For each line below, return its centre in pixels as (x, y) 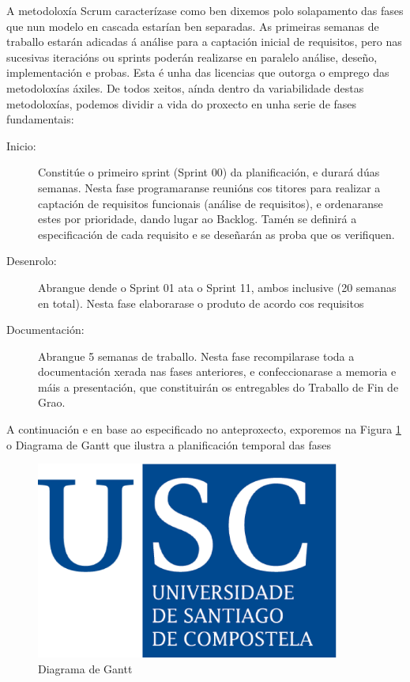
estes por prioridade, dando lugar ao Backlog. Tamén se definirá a (197, 219)
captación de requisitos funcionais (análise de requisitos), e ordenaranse (211, 203)
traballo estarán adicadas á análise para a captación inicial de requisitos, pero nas (204, 42)
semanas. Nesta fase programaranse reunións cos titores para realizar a (209, 187)
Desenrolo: (32, 261)
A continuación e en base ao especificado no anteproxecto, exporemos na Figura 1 (204, 429)
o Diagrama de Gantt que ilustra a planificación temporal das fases (169, 444)
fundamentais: (40, 119)
